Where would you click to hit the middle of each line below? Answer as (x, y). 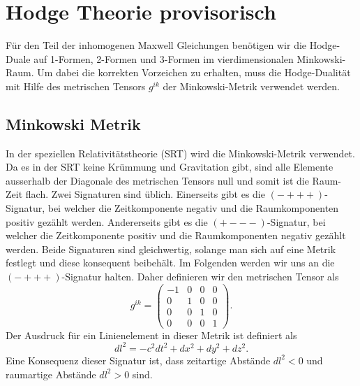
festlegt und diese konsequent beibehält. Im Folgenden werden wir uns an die (170, 263)
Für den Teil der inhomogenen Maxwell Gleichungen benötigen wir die (156, 45)
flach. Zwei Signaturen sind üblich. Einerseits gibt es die (145, 194)
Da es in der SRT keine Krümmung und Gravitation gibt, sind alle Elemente (170, 167)
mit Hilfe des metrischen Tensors (76, 86)
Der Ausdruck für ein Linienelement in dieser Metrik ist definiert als (151, 335)
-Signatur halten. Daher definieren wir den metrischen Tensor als (200, 277)
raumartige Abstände (51, 374)
